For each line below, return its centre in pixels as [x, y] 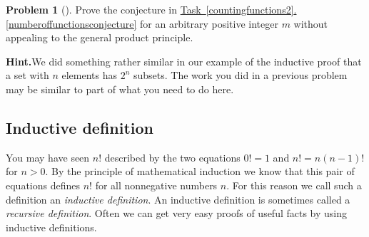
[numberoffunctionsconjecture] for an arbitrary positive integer [142, 23]
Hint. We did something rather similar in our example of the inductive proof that [184, 61]
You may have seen [48, 157]
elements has [89, 75]
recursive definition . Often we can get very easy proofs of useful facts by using [177, 213]
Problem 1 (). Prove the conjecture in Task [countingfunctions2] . [151, 9]
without [311, 23]
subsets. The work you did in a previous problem [240, 75]
